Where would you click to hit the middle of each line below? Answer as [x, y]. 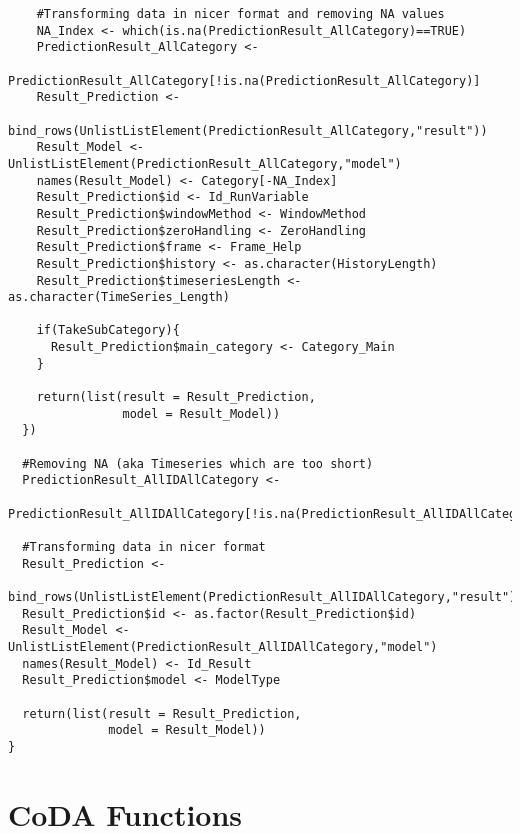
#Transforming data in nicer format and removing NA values [240, 14]
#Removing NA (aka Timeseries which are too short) [198, 463]
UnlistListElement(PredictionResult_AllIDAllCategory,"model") [223, 646]
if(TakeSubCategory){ [108, 330]
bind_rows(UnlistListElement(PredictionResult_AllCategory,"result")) [248, 130]
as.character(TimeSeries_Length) [119, 297]
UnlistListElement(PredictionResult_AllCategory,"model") [205, 163]
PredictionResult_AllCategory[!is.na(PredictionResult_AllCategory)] [244, 80]
